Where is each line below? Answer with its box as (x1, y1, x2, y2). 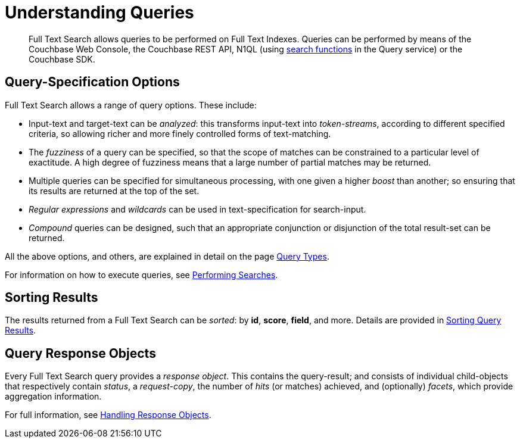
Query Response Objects (5, 345, 156, 361)
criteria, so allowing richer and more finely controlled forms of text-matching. (29, 128, 331, 139)
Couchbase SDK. (29, 54, 95, 64)
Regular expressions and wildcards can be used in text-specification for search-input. (29, 204, 366, 214)
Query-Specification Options (5, 74, 180, 90)
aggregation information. (5, 391, 102, 402)
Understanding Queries (5, 2, 194, 23)
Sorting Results (5, 290, 98, 305)
